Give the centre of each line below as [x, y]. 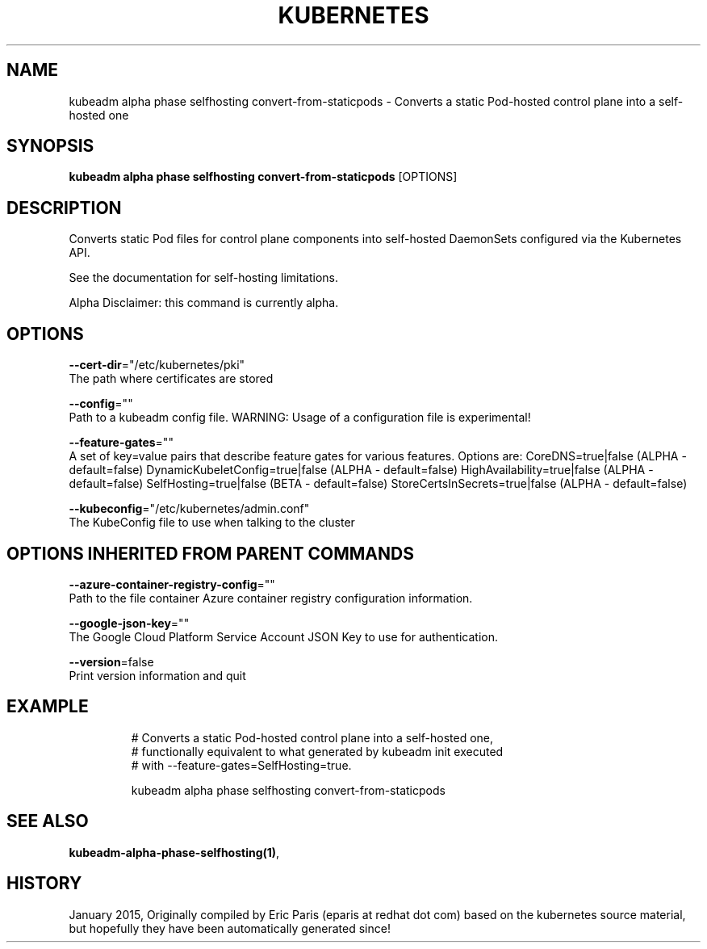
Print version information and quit [157, 675]
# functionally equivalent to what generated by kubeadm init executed [317, 751]
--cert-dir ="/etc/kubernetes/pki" [157, 365]
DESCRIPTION [64, 208]
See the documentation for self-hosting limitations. [203, 278]
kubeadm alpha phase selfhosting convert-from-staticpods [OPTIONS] [263, 177]
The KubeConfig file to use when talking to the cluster [212, 523]
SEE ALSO [48, 821]
